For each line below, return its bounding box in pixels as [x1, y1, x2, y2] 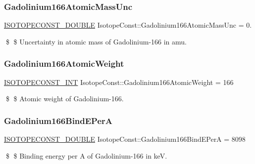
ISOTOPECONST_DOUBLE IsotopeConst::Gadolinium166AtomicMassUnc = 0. [4, 20, 252, 30]
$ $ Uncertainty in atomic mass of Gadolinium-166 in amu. [5, 36, 187, 46]
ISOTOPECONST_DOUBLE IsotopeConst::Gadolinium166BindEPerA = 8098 [4, 134, 246, 144]
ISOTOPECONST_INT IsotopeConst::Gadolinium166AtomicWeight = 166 [4, 77, 234, 87]
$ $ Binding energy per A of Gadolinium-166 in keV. [5, 150, 167, 161]
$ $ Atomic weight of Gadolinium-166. [5, 93, 124, 104]
